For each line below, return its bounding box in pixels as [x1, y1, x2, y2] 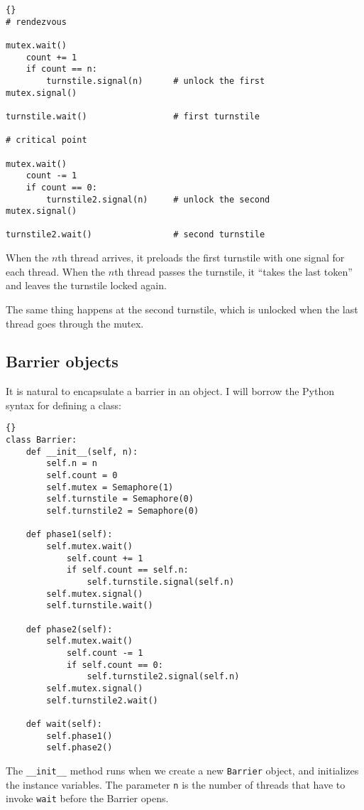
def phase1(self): [26, 529, 113, 540]
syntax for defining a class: [6, 397, 121, 412]
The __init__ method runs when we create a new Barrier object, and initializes [6, 762, 359, 777]
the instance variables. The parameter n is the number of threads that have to [6, 777, 346, 792]
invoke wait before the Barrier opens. [6, 791, 169, 806]
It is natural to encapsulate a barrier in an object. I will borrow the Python [6, 384, 335, 399]
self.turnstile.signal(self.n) [87, 577, 235, 588]
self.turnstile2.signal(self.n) [87, 671, 240, 682]
